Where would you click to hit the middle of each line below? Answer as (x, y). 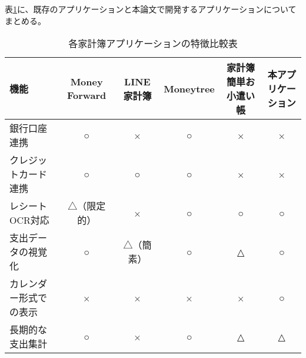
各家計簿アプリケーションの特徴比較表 (153, 44)
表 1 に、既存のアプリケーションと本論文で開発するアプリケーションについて (151, 9)
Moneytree (189, 88)
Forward (87, 95)
